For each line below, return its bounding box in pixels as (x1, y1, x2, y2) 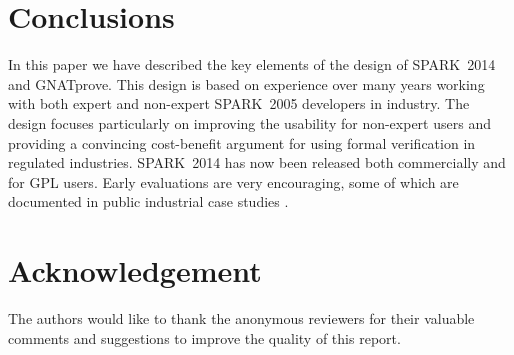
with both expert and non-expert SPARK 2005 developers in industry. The (8, 93, 470, 114)
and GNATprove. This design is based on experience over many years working (8, 73, 485, 94)
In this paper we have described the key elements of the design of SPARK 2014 (8, 54, 496, 75)
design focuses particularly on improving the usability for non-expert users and (8, 112, 491, 133)
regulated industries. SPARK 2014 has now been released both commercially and (8, 152, 506, 173)
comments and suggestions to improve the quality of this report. (8, 327, 401, 348)
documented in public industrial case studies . (8, 191, 289, 212)
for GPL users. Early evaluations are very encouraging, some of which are (8, 171, 459, 192)
